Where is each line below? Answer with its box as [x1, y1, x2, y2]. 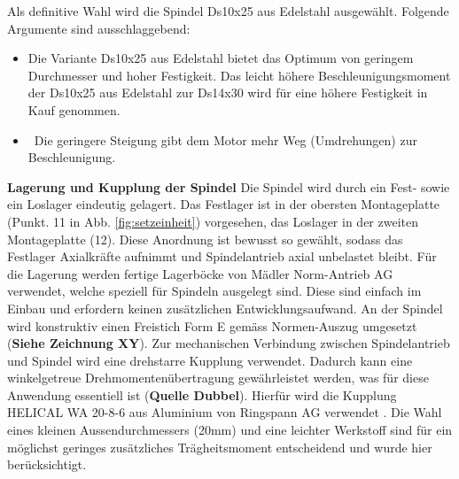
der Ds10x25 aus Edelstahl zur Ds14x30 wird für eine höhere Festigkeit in [27, 83, 428, 102]
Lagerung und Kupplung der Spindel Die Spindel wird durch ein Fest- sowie [7, 177, 450, 196]
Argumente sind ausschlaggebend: [7, 19, 191, 37]
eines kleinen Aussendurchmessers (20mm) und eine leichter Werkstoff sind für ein [7, 421, 453, 439]
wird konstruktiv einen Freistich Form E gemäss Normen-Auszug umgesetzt [7, 316, 417, 335]
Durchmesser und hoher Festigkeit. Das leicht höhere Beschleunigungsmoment [27, 66, 451, 84]
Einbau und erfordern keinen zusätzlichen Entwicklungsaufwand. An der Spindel [7, 298, 443, 317]
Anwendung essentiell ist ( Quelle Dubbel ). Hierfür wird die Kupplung [7, 385, 397, 404]
